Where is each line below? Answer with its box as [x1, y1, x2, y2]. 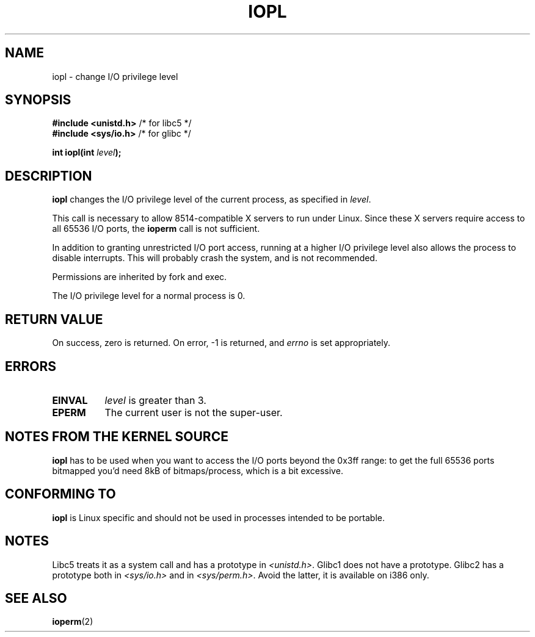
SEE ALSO [5, 590, 67, 606]
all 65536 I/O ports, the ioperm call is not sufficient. [52, 223, 260, 234]
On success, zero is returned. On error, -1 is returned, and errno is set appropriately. [52, 337, 390, 348]
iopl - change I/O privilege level [52, 71, 178, 82]
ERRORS [5, 358, 57, 374]
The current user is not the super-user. [104, 406, 283, 419]
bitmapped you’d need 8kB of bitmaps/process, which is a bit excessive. [52, 465, 343, 476]
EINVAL [52, 394, 88, 406]
